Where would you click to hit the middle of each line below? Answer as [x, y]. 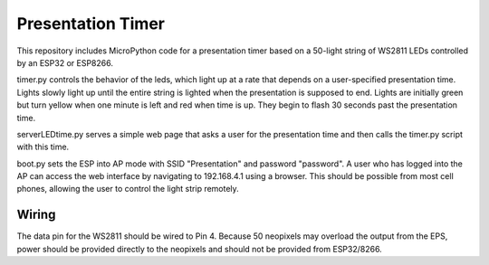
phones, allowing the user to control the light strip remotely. [128, 189]
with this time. [43, 147]
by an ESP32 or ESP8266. [65, 62]
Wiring [36, 215]
